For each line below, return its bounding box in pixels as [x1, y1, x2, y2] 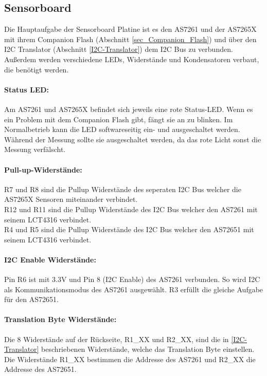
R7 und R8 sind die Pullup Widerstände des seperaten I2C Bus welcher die [4, 183, 241, 194]
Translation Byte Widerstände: [4, 314, 117, 325]
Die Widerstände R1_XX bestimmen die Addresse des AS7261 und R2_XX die [4, 353, 256, 364]
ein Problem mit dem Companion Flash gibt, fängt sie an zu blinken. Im [4, 114, 233, 124]
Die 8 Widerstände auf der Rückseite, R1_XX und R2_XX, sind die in [4, 333, 229, 344]
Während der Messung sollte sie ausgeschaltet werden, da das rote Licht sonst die [4, 134, 261, 144]
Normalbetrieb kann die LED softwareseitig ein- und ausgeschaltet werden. [4, 124, 240, 135]
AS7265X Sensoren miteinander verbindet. [4, 194, 138, 204]
